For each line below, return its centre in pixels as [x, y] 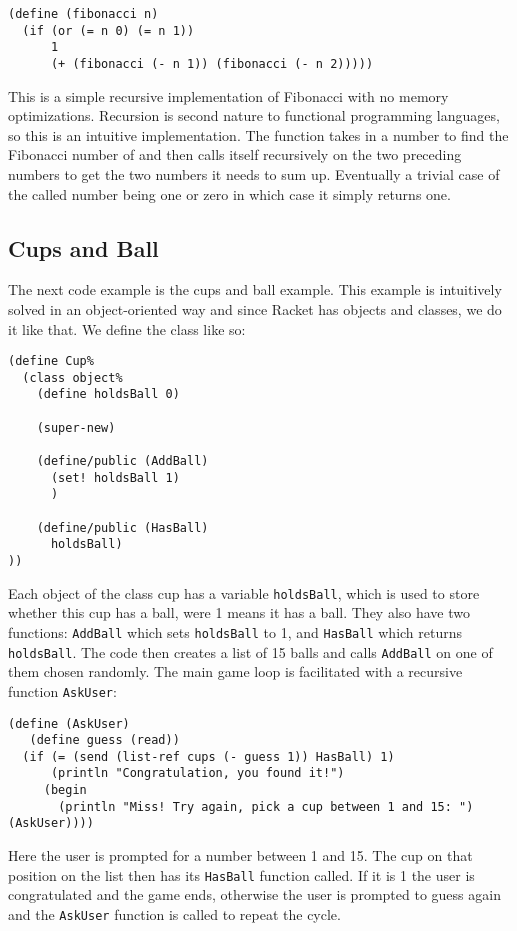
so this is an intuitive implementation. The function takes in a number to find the [258, 134]
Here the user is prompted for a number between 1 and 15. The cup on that [240, 855]
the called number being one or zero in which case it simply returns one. [229, 193]
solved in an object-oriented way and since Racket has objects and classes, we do [255, 308]
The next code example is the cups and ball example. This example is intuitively [255, 289]
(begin [65, 790]
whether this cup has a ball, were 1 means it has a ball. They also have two [239, 612]
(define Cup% [51, 361]
